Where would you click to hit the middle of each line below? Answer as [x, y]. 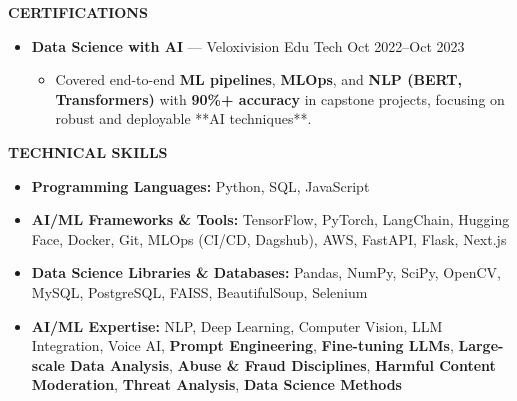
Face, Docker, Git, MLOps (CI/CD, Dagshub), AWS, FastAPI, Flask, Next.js [269, 238]
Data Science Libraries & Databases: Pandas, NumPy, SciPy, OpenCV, [266, 272]
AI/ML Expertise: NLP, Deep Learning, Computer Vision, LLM [237, 325]
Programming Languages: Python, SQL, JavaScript [200, 185]
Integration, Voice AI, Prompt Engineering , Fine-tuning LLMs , [242, 345]
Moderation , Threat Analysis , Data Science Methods [216, 384]
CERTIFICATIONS [78, 12]
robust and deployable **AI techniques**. [183, 118]
